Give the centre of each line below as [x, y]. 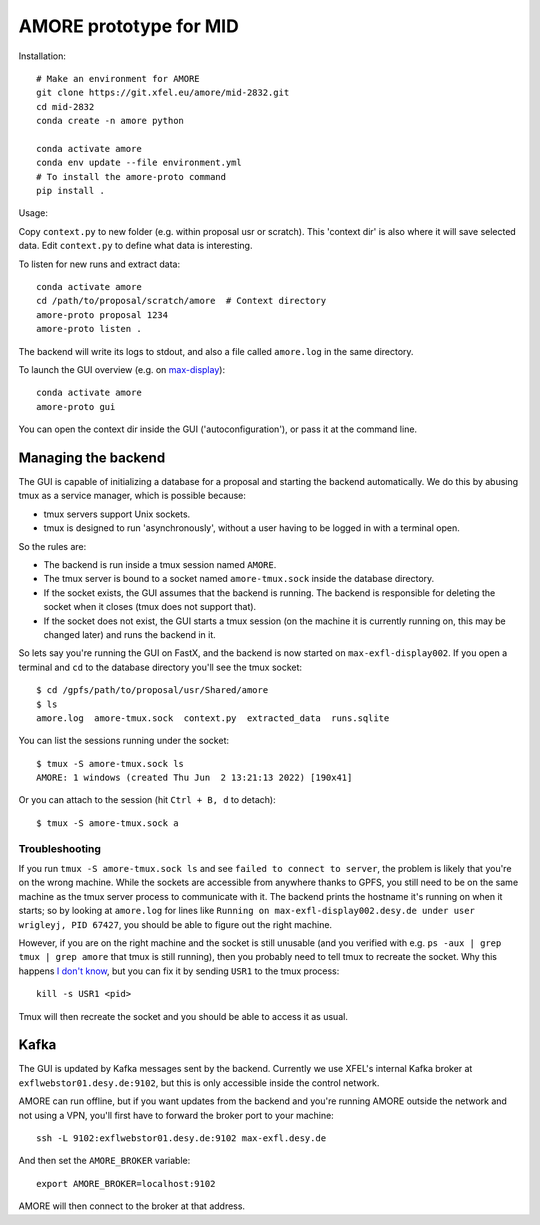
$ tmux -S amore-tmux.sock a [107, 823]
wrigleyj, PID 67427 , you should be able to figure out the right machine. [175, 924]
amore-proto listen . [89, 329]
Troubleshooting [60, 848]
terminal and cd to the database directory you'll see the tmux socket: [160, 667]
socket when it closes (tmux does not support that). [150, 607]
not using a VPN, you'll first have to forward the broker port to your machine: [176, 1115]
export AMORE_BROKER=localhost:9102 [126, 1183]
